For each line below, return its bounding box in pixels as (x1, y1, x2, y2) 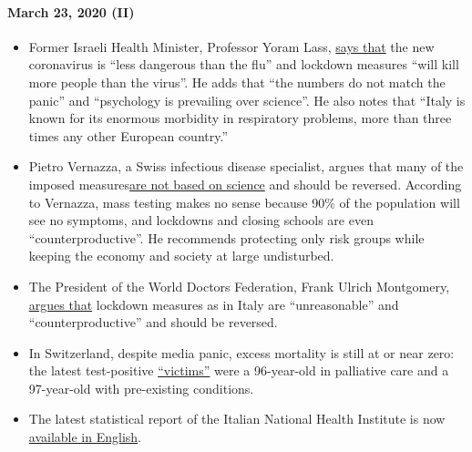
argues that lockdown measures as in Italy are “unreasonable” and (28, 294, 399, 313)
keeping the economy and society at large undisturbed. (28, 246, 334, 265)
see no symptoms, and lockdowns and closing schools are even (28, 211, 374, 230)
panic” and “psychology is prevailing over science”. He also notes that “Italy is (28, 90, 466, 109)
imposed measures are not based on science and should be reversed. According (28, 174, 462, 193)
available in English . (28, 427, 141, 447)
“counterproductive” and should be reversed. (28, 313, 278, 332)
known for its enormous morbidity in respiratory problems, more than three (28, 108, 452, 128)
